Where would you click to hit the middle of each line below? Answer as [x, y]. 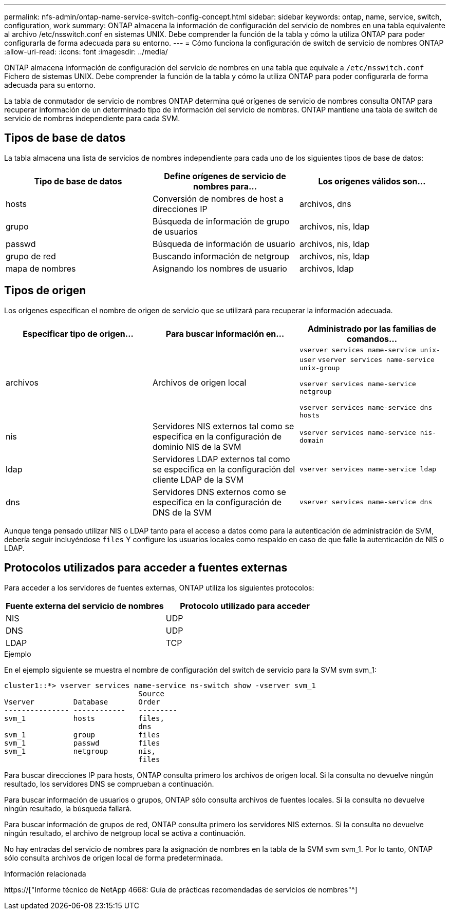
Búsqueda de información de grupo [221, 221]
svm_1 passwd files [82, 743]
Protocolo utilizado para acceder [245, 606]
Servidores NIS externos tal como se [223, 426]
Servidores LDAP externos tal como [221, 459]
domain [311, 440]
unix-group [320, 368]
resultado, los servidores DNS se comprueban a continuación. [109, 784]
